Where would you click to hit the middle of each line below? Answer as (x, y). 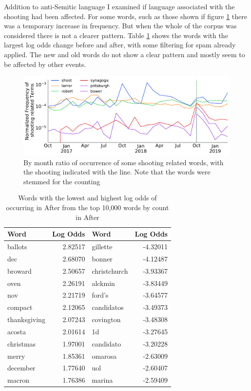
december (21, 368)
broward (19, 271)
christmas (22, 343)
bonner (102, 258)
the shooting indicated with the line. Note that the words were (117, 172)
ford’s (100, 295)
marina (102, 380)
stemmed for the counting (62, 181)
